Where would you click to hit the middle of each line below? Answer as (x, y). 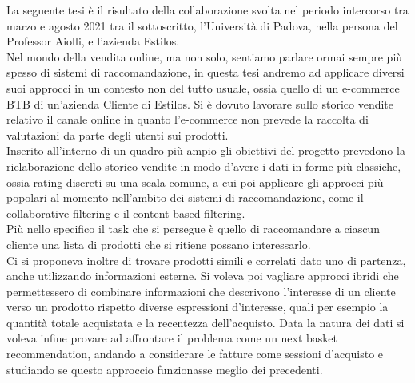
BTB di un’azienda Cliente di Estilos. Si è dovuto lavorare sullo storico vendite (200, 103)
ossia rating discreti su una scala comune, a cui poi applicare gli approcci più (195, 182)
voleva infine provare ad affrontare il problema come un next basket (172, 338)
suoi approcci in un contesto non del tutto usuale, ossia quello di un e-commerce (203, 87)
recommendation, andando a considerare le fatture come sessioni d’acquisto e (195, 354)
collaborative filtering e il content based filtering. (126, 213)
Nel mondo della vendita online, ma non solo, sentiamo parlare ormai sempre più (205, 56)
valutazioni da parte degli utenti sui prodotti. (118, 134)
